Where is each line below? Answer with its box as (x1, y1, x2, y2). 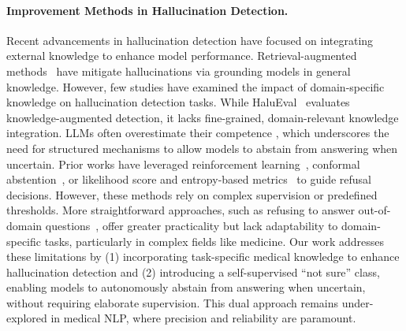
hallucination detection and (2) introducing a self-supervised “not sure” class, (6, 263, 380, 280)
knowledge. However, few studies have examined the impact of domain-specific (6, 78, 385, 95)
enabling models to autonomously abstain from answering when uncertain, (6, 279, 366, 296)
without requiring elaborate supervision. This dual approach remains (6, 294, 338, 311)
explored (6, 310, 47, 326)
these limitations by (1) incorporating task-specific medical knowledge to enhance (6, 248, 400, 265)
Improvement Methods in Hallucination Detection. (6, 2, 289, 18)
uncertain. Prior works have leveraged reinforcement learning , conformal (6, 155, 360, 172)
